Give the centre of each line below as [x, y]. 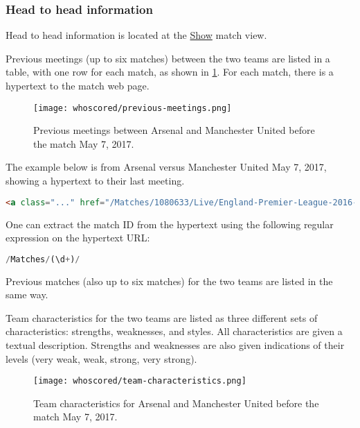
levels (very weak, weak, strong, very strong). [101, 358]
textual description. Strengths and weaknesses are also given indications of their [175, 344]
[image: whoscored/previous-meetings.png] [133, 108]
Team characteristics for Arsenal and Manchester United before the [176, 403]
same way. [27, 294]
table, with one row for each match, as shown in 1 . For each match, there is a [170, 72]
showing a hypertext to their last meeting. [95, 181]
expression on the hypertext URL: [78, 238]
